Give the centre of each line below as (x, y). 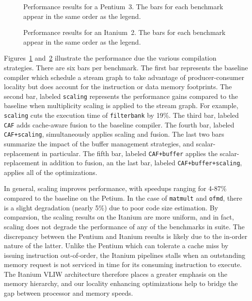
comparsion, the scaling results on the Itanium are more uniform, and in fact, (119, 217)
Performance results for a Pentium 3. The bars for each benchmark (123, 6)
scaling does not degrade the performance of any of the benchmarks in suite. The (124, 226)
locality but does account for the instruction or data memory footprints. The (118, 87)
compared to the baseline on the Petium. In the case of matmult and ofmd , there (123, 198)
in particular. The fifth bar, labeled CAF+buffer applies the (130, 153)
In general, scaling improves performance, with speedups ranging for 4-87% (115, 188)
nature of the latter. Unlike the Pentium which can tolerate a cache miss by (116, 246)
